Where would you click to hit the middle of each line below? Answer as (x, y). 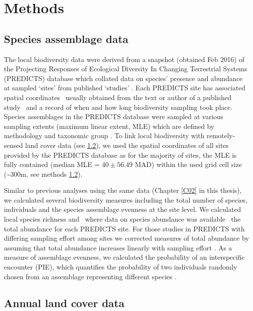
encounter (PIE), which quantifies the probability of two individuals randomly (121, 267)
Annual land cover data (64, 302)
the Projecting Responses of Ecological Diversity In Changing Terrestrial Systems (126, 69)
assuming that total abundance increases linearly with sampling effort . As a (118, 247)
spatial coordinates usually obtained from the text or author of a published (118, 97)
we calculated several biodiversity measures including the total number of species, (126, 199)
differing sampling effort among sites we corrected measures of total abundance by (126, 238)
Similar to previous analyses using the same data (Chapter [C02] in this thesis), (123, 190)
